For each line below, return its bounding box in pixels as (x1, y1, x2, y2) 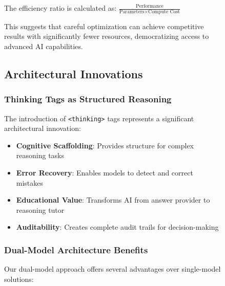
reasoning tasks (16, 150, 65, 161)
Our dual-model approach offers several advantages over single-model (4, 263, 221, 274)
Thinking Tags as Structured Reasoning (4, 93, 172, 105)
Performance (136, 4, 163, 9)
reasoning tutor (16, 204, 65, 215)
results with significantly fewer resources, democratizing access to (4, 31, 209, 41)
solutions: (4, 273, 34, 284)
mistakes (16, 177, 44, 188)
